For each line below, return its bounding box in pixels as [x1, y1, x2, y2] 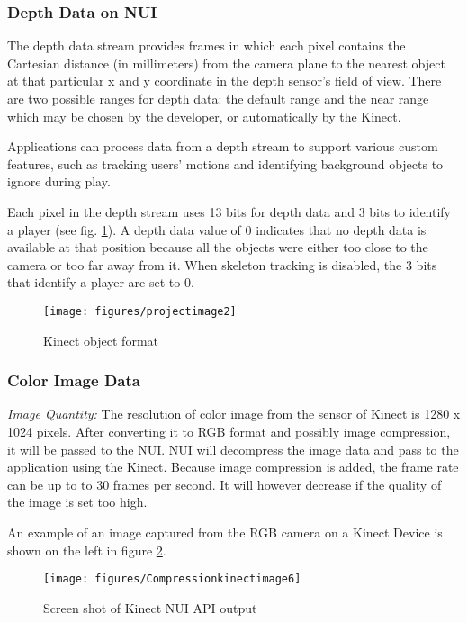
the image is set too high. [7, 492, 148, 511]
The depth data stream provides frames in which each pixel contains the [7, 36, 406, 55]
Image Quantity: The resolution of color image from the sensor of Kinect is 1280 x [7, 404, 461, 423]
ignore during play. [7, 172, 111, 191]
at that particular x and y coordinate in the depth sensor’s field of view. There [7, 71, 442, 90]
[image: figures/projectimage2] [43, 304, 237, 318]
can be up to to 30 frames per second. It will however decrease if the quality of [7, 474, 442, 493]
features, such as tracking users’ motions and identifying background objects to [7, 154, 444, 173]
